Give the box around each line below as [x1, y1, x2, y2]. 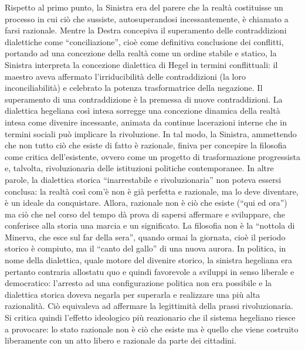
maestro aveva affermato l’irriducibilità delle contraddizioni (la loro [5, 70, 246, 82]
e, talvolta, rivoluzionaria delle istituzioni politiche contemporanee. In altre [5, 162, 274, 174]
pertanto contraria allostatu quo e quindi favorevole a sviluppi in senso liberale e [5, 265, 294, 277]
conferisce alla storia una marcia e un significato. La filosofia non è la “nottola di [5, 219, 295, 232]
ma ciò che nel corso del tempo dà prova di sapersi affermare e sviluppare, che [5, 208, 286, 220]
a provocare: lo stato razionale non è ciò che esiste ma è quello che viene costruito [5, 322, 299, 335]
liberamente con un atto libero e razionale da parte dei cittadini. [5, 334, 236, 346]
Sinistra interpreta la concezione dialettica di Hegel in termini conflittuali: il [5, 58, 278, 70]
